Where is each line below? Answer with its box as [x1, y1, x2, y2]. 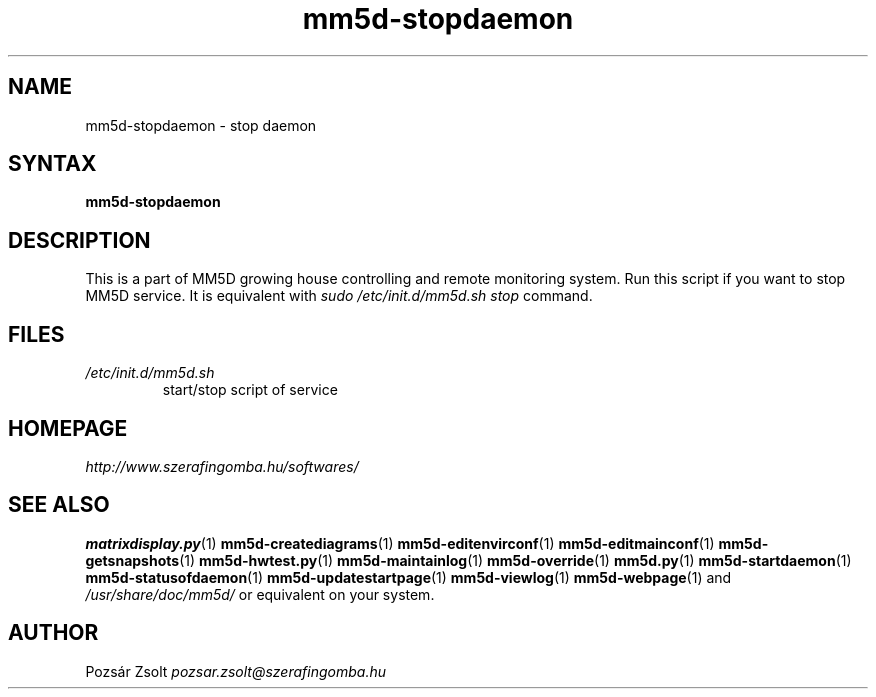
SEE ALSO [8, 492, 110, 518]
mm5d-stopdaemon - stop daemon [85, 116, 317, 134]
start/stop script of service [162, 381, 338, 399]
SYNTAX [8, 151, 97, 177]
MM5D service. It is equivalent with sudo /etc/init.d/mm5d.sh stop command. [85, 287, 593, 305]
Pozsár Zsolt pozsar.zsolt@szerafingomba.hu [85, 662, 386, 680]
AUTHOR [8, 620, 99, 646]
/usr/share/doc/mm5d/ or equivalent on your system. [85, 585, 435, 603]
